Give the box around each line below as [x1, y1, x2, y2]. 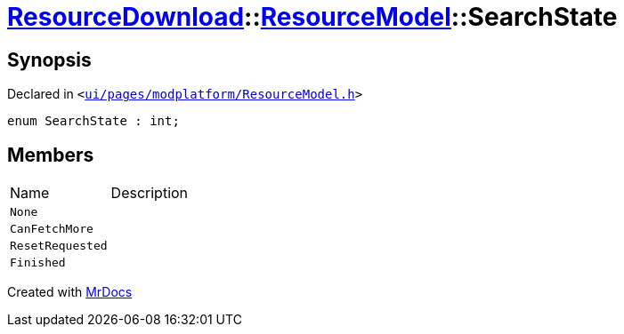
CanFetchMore [10, 222, 93, 236]
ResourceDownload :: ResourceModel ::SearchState [7, 2, 618, 32]
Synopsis [7, 48, 92, 71]
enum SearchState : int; [7, 114, 180, 129]
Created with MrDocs [7, 284, 133, 300]
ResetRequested [10, 239, 108, 253]
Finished [10, 256, 66, 270]
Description [110, 184, 189, 203]
